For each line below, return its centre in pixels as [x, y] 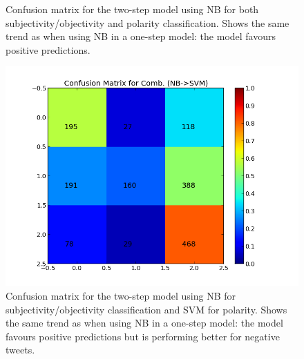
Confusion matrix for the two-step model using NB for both [132, 9]
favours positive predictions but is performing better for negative [143, 336]
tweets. [20, 350]
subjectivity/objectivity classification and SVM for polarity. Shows [146, 309]
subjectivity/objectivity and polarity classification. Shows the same [148, 22]
